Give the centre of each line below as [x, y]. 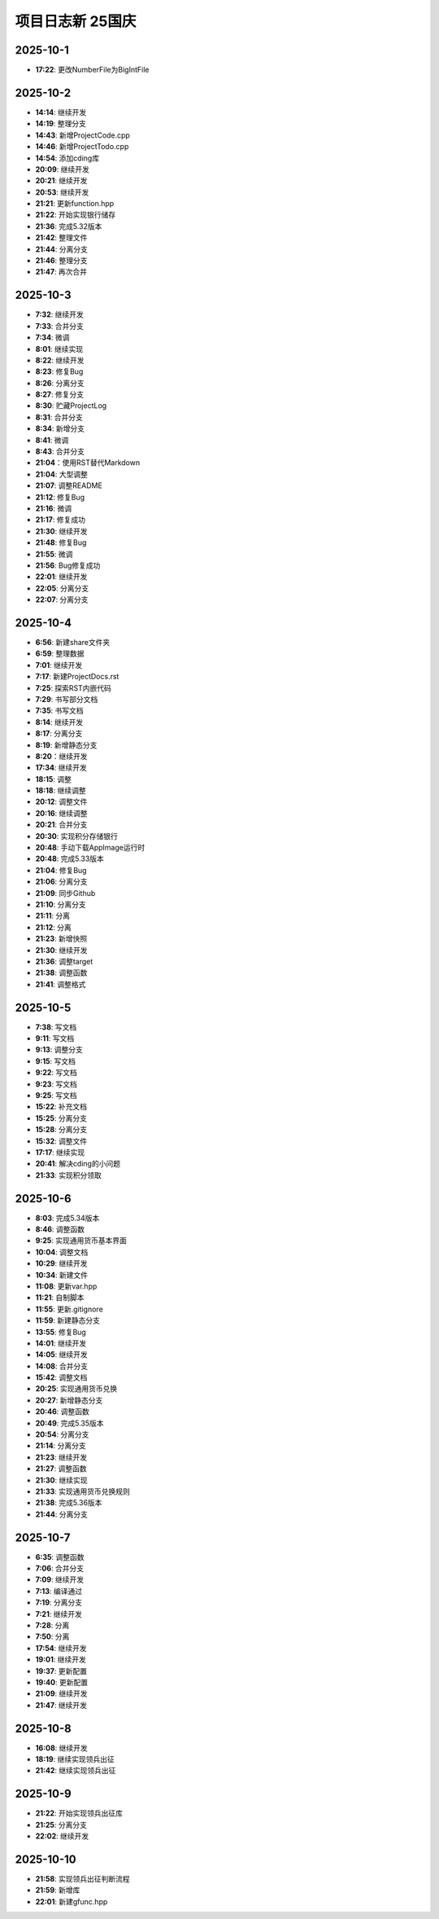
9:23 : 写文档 [56, 1084]
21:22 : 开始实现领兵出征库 [79, 1813]
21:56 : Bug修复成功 [68, 565]
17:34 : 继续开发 [61, 768]
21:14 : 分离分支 [61, 1446]
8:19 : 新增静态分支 [66, 744]
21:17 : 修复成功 [60, 520]
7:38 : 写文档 [56, 1027]
